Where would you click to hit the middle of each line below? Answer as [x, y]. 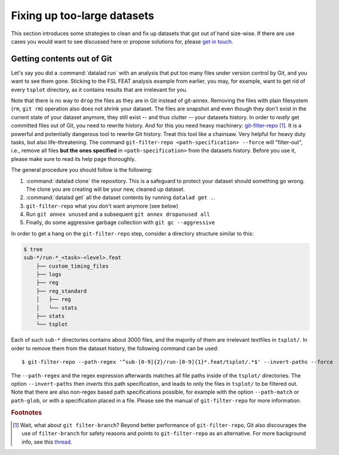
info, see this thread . [47, 442]
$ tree [33, 249]
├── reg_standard [61, 291]
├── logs [49, 275]
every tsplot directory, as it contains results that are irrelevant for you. [99, 89]
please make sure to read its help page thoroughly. [73, 159]
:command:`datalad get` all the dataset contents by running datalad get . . [121, 197]
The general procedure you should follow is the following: [82, 170]
